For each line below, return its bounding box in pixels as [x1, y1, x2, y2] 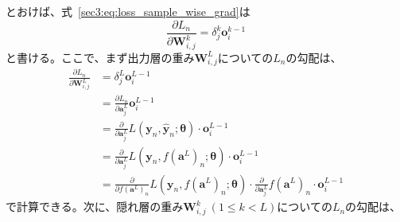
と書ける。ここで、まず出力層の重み [6, 49, 195, 65]
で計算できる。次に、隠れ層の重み [6, 198, 184, 215]
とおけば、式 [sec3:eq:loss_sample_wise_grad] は [6, 3, 250, 19]
